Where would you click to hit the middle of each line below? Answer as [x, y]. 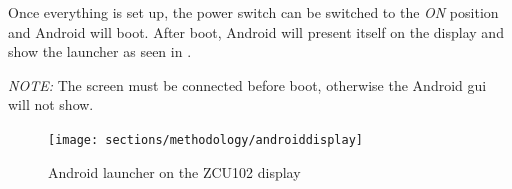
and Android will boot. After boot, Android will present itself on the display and [256, 31]
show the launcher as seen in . [100, 51]
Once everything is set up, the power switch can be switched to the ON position [253, 12]
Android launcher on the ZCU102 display [174, 171]
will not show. [51, 104]
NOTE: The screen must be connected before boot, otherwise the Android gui [247, 84]
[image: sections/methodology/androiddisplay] [205, 139]
